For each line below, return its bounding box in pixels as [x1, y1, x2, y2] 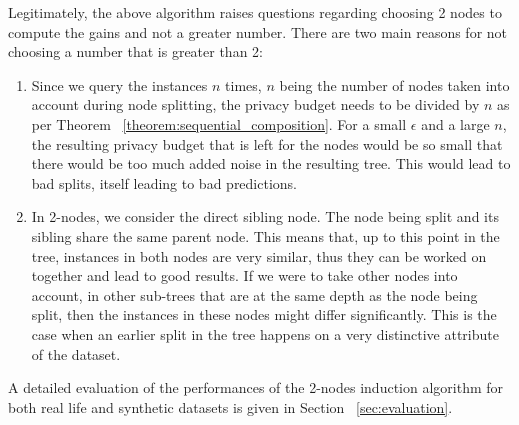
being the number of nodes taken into [279, 74, 510, 95]
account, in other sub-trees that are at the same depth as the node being [31, 284, 478, 305]
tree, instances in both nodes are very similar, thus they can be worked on [31, 245, 487, 266]
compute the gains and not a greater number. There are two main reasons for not [8, 21, 508, 42]
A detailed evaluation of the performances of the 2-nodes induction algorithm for [8, 377, 504, 398]
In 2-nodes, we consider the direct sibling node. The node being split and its [31, 206, 499, 227]
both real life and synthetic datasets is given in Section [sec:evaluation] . [8, 396, 453, 417]
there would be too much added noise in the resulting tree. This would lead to [31, 153, 511, 174]
